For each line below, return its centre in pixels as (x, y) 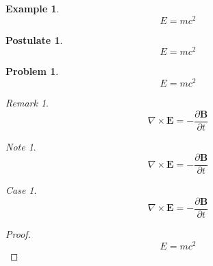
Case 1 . (21, 190)
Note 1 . (21, 146)
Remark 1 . (27, 103)
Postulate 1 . (34, 40)
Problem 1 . (32, 71)
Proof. (18, 233)
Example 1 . (33, 8)
